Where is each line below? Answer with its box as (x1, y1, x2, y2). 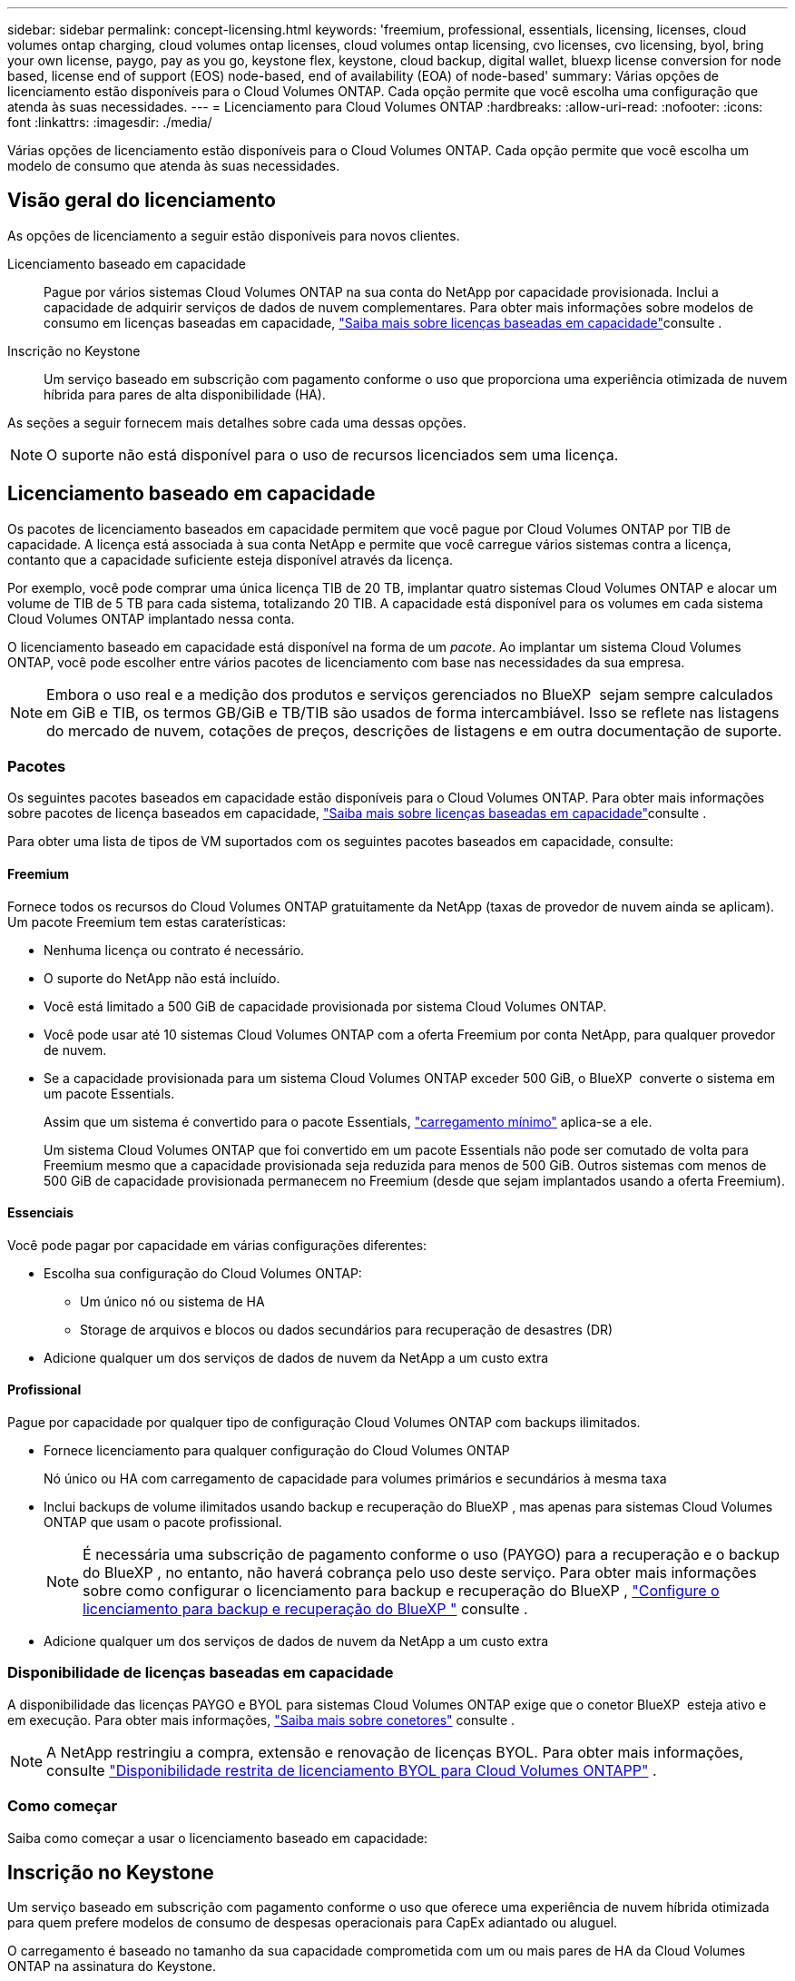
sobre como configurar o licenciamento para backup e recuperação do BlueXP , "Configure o (83, 1582, 720, 1601)
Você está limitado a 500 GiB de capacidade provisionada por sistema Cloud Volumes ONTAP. (44, 998, 607, 1014)
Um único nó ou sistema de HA (80, 1293, 265, 1309)
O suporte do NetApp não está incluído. (44, 970, 280, 986)
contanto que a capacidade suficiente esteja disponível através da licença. (7, 551, 454, 567)
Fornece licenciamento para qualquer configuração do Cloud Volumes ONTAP (44, 1443, 510, 1459)
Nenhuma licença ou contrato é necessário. (44, 941, 305, 958)
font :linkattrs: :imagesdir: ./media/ (7, 114, 212, 130)
